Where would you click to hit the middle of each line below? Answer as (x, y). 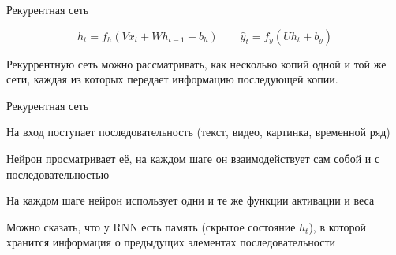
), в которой (338, 226)
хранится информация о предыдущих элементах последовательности (171, 242)
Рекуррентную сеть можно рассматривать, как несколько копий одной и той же (196, 63)
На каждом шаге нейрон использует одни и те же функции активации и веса (191, 200)
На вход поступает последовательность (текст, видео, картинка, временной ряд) (198, 132)
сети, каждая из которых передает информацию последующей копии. (172, 79)
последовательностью (58, 174)
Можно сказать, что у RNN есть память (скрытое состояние (151, 226)
